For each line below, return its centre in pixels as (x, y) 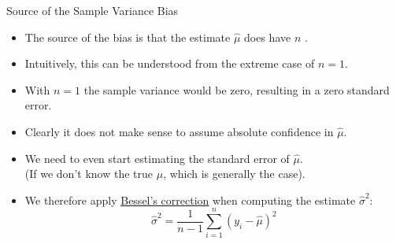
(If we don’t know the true (89, 174)
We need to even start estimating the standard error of (157, 158)
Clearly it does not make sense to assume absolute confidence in (179, 131)
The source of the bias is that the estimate (128, 37)
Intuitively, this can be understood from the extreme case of (170, 63)
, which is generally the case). (234, 174)
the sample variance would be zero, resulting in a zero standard (237, 89)
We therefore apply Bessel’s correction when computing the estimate (190, 200)
